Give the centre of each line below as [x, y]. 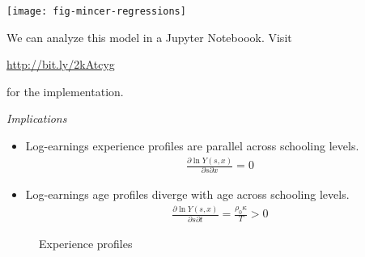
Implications [37, 118]
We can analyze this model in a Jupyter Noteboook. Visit [149, 37]
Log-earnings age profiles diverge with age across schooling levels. [187, 194]
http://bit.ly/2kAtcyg [61, 64]
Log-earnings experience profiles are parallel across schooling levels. [192, 146]
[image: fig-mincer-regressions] [96, 11]
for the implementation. [65, 91]
